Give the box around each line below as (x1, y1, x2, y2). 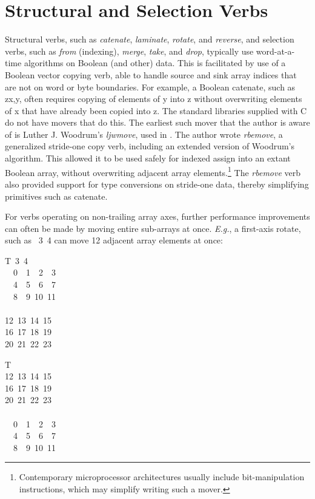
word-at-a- (256, 44, 295, 57)
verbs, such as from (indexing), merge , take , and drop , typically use (5, 44, 254, 57)
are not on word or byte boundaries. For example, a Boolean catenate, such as (5, 80, 296, 93)
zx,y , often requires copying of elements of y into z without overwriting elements (5, 92, 302, 105)
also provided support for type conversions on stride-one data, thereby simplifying (5, 177, 309, 190)
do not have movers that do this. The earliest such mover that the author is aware (5, 116, 310, 129)
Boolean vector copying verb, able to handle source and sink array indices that (5, 68, 297, 81)
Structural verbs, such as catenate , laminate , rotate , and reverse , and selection (5, 33, 294, 46)
